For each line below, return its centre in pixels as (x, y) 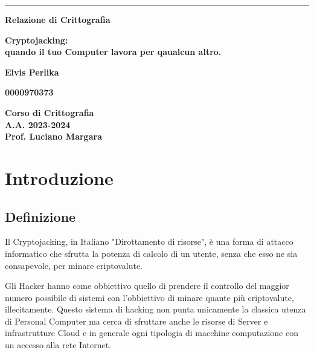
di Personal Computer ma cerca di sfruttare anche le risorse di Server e (136, 321)
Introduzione (59, 177)
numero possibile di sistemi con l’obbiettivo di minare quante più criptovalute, (149, 297)
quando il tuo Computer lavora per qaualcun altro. (113, 52)
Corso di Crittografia (50, 112)
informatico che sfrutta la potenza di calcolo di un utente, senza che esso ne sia (151, 253)
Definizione (40, 216)
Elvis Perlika (32, 72)
